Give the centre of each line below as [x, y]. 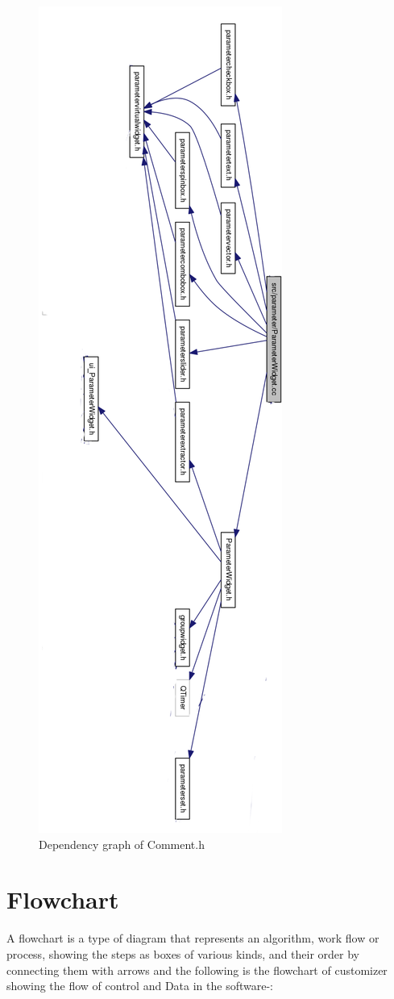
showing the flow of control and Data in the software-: [140, 986]
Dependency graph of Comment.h [122, 844]
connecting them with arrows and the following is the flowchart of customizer [197, 970]
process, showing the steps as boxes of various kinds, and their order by [183, 953]
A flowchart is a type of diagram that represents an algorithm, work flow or [193, 938]
